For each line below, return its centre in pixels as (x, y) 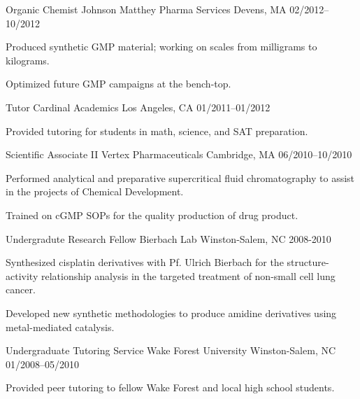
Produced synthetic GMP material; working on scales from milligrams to (161, 47)
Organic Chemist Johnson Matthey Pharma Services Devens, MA (146, 9)
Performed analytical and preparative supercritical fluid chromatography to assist (180, 177)
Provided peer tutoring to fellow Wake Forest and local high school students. (170, 387)
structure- (308, 262)
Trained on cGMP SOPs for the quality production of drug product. (152, 215)
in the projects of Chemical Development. (95, 191)
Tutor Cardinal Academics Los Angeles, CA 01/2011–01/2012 (138, 107)
